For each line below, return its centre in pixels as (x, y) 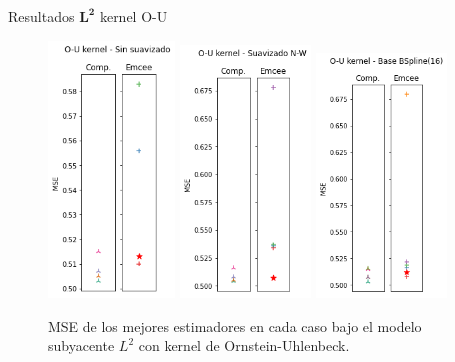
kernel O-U (133, 16)
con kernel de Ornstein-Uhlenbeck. (244, 345)
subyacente (81, 345)
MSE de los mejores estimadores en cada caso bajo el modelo (235, 325)
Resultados (41, 16)
